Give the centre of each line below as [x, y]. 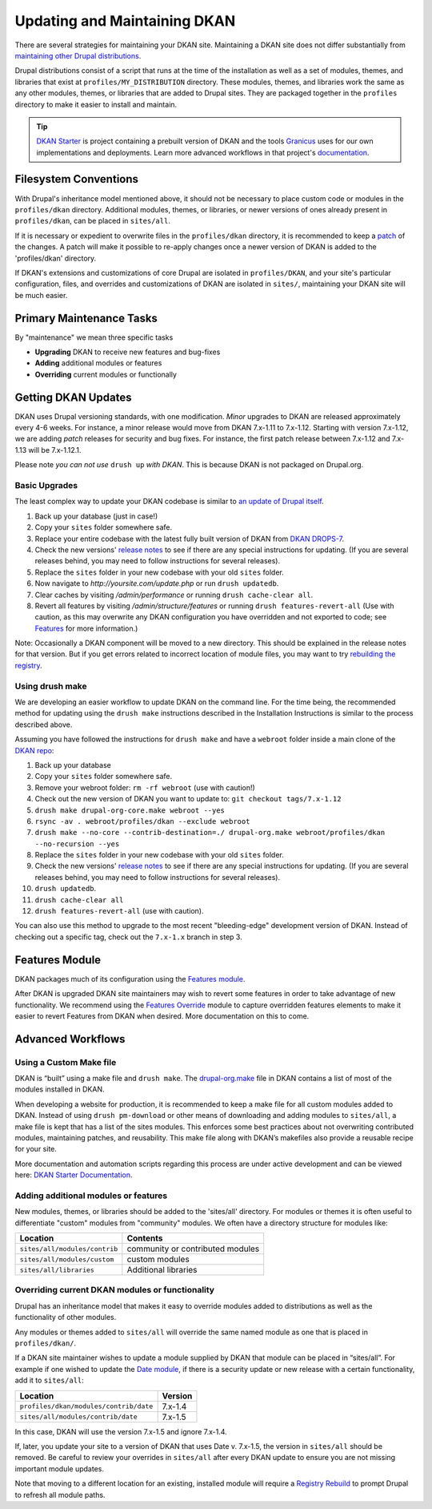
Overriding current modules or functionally [106, 374]
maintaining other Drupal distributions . [78, 55]
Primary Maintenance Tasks [86, 318]
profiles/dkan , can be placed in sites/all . [93, 221]
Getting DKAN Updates [73, 397]
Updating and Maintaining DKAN [125, 21]
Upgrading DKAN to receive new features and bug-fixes [128, 352]
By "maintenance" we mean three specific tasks [94, 337]
